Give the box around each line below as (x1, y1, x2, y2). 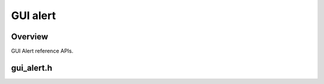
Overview (11, 32, 49, 42)
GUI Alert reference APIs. (11, 48, 74, 55)
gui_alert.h (11, 63, 53, 73)
